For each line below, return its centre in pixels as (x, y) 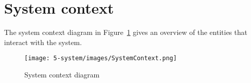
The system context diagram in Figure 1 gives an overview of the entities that (126, 32)
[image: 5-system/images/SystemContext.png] (101, 58)
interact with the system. (43, 42)
